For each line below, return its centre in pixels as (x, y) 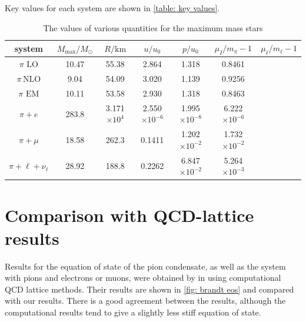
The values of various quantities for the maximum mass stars (153, 27)
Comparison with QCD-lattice (129, 215)
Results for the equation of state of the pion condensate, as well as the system (145, 266)
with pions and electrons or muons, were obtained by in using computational (143, 278)
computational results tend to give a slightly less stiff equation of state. (133, 312)
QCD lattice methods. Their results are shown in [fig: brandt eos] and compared (149, 289)
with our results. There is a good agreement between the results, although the (145, 301)
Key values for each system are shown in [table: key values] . (112, 8)
